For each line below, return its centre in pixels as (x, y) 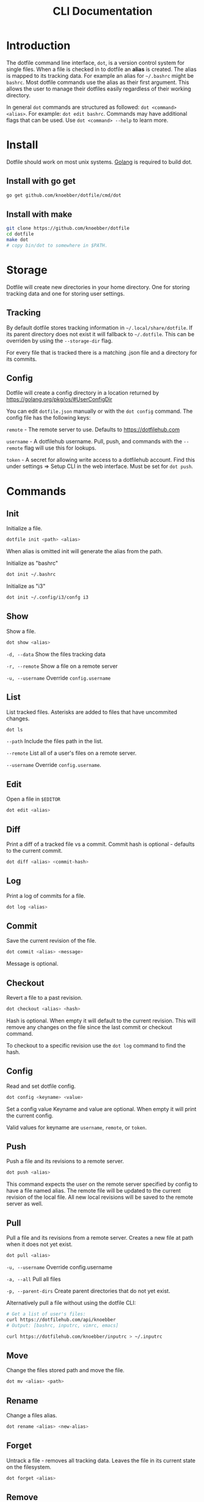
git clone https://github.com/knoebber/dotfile (68, 228)
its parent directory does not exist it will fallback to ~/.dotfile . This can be (100, 334)
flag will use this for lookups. (60, 448)
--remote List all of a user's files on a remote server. (71, 753)
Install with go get (41, 181)
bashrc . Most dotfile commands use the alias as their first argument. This (98, 82)
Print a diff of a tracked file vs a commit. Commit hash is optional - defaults (100, 844)
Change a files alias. (32, 1415)
